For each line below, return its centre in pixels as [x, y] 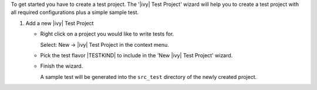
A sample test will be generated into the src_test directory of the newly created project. [149, 77]
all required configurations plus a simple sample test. [75, 12]
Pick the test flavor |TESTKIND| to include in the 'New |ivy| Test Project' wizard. [136, 55]
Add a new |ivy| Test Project [60, 23]
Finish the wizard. [62, 66]
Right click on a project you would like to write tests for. [107, 34]
